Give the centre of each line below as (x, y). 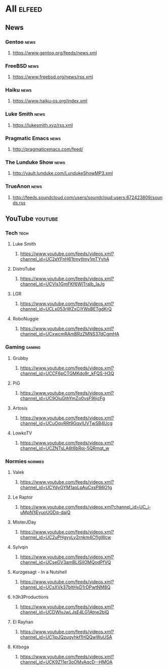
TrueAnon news (24, 186)
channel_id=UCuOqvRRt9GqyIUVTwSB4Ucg (66, 423)
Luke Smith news (25, 114)
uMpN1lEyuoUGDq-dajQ (45, 512)
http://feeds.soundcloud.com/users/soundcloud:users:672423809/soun (88, 197)
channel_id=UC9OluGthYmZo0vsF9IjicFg (63, 398)
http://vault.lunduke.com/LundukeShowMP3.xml (63, 173)
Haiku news (18, 90)
